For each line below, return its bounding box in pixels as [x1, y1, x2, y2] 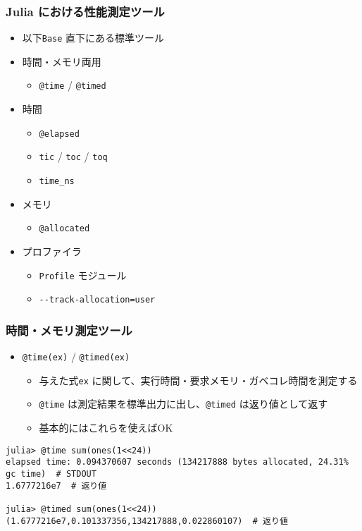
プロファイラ [22, 243, 82, 258]
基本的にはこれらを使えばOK [39, 420, 173, 435]
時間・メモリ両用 [22, 54, 101, 68]
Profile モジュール [39, 267, 127, 282]
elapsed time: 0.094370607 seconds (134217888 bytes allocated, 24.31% [6, 457, 349, 468]
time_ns [39, 176, 75, 187]
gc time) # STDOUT [6, 468, 96, 479]
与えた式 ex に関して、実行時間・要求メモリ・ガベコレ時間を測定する [39, 372, 358, 387]
